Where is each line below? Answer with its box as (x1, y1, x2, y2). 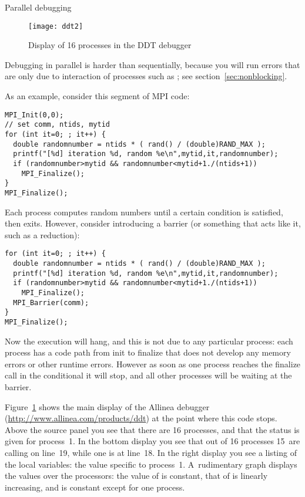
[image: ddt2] (28, 22, 83, 31)
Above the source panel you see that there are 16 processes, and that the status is (5, 423, 300, 435)
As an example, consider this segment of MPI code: (5, 90, 190, 102)
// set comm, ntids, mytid (5, 120, 110, 129)
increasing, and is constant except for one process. (5, 481, 185, 493)
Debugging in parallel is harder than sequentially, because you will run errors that (5, 58, 300, 70)
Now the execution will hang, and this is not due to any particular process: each (5, 334, 293, 347)
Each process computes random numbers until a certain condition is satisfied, (5, 205, 283, 218)
